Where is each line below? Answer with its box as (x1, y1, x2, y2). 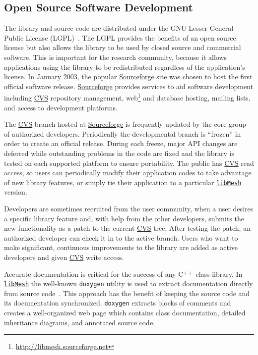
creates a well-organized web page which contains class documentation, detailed (4, 307, 246, 318)
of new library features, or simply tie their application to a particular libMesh (4, 177, 242, 187)
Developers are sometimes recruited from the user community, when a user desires (4, 203, 254, 214)
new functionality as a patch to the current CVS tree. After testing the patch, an (4, 223, 251, 233)
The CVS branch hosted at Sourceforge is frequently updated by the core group (4, 119, 247, 129)
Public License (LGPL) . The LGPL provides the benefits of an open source (4, 32, 236, 43)
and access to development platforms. (4, 102, 118, 112)
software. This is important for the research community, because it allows (4, 51, 227, 62)
